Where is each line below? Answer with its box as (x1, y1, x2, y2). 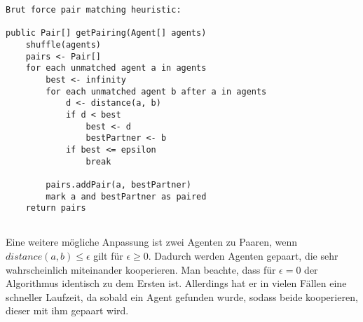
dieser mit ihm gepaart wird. (6, 303, 129, 318)
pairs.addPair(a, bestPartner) (46, 179, 191, 190)
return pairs (25, 203, 86, 213)
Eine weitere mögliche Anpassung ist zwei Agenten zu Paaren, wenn (6, 234, 297, 249)
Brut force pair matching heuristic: (6, 5, 181, 15)
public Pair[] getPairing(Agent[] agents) (6, 28, 207, 38)
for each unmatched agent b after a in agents (46, 86, 267, 97)
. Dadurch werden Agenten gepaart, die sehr (148, 248, 338, 263)
